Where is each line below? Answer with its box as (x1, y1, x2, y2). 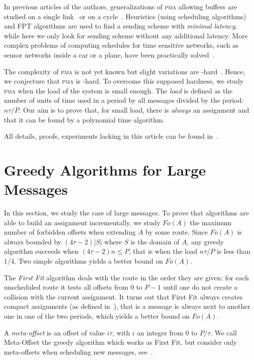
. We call (210, 327, 237, 337)
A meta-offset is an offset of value (4, 327, 105, 337)
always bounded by (4, 236, 61, 246)
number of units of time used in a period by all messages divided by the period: (4, 95, 244, 105)
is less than (217, 246, 251, 256)
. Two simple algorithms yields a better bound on (14, 256, 163, 266)
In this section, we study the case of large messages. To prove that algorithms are (4, 208, 249, 218)
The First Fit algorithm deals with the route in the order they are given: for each (4, 272, 249, 282)
